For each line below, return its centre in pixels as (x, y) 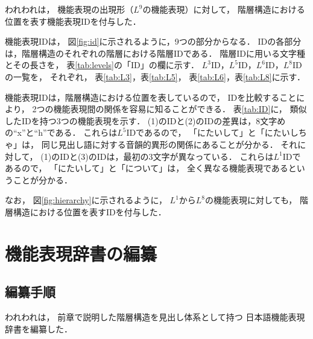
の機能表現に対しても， (251, 200)
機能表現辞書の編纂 (81, 253)
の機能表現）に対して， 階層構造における (224, 9)
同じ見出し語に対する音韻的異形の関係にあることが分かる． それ (169, 144)
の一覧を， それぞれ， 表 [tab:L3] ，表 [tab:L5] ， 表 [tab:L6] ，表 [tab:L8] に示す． (155, 76)
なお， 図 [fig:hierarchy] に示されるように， (86, 200)
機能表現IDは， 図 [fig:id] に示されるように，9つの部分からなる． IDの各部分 (153, 41)
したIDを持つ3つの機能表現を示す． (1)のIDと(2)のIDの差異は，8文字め (145, 120)
